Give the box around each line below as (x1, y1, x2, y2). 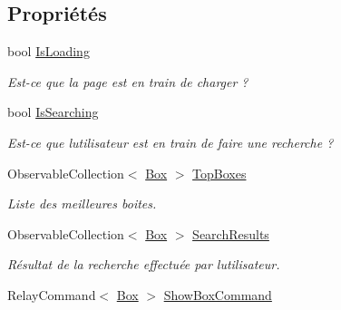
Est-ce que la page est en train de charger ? (7, 72, 248, 91)
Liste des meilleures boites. (7, 194, 157, 213)
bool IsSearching (7, 102, 99, 121)
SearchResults (192, 224, 269, 243)
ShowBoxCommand (163, 285, 272, 304)
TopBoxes (192, 163, 247, 182)
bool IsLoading (7, 42, 90, 61)
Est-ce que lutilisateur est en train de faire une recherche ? (7, 132, 334, 151)
